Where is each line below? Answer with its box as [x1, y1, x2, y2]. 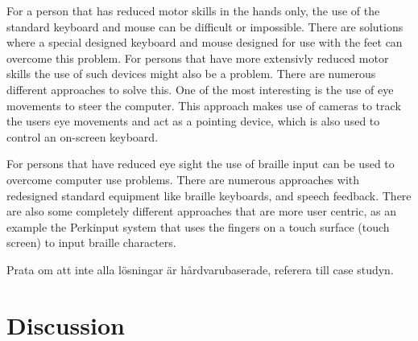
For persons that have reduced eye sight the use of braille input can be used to [6, 155, 395, 172]
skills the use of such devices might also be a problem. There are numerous [6, 65, 376, 82]
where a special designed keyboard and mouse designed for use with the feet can [6, 34, 403, 51]
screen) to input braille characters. [6, 234, 176, 251]
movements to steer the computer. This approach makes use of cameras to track [6, 97, 401, 113]
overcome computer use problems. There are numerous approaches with [6, 170, 360, 187]
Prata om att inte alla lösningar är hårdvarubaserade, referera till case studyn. [6, 261, 394, 277]
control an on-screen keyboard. [6, 128, 159, 145]
